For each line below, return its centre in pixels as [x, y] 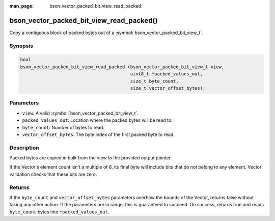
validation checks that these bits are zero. [53, 174]
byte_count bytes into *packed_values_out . [59, 212]
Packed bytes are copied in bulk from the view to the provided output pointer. [91, 158]
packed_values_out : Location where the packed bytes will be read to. [97, 120]
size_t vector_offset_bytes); [168, 88]
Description [24, 148]
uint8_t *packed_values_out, [167, 74]
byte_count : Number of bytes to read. [63, 127]
